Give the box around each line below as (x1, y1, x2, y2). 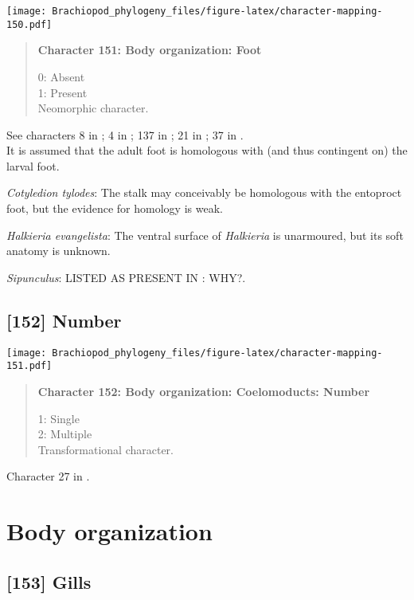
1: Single (37, 410, 80, 426)
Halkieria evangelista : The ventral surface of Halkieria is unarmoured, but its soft (6, 226, 404, 243)
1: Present (37, 84, 88, 100)
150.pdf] (6, 18, 53, 30)
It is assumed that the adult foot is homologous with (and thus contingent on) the (6, 142, 408, 159)
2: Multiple (37, 425, 92, 442)
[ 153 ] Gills (6, 569, 92, 594)
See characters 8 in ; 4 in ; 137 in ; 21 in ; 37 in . (6, 126, 244, 143)
